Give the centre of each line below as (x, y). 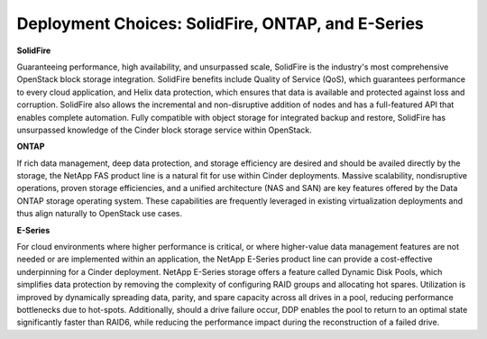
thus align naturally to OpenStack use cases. (100, 214)
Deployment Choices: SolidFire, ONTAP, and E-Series (220, 23)
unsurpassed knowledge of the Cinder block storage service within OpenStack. (165, 130)
